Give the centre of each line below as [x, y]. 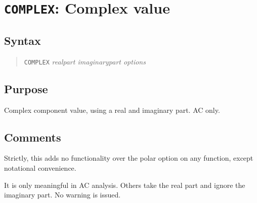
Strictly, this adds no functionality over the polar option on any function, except [129, 158]
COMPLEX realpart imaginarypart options [85, 61]
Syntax [23, 40]
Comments [33, 137]
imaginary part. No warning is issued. [62, 195]
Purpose [26, 88]
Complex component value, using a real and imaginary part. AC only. [112, 110]
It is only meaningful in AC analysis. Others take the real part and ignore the [125, 185]
